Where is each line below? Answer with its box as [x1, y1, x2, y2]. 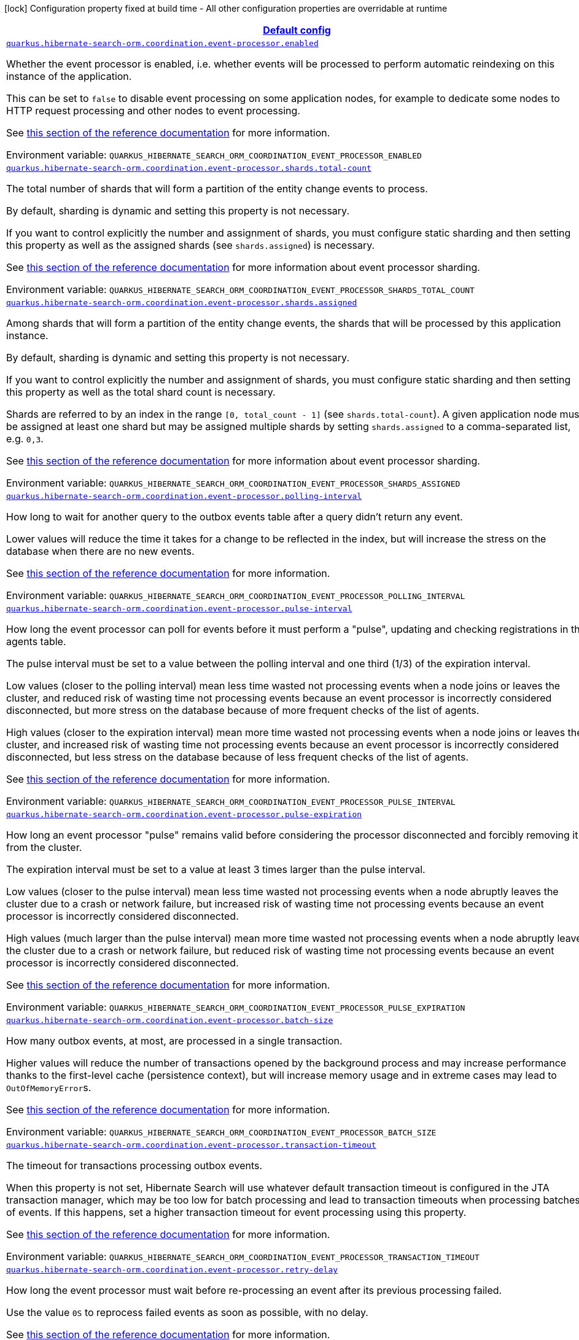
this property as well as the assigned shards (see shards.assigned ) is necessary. [6, 239, 375, 251]
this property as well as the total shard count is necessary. [6, 386, 276, 398]
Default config [263, 24, 331, 36]
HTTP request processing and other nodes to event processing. [6, 104, 300, 117]
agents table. [6, 635, 66, 648]
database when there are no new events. [6, 545, 195, 557]
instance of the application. [6, 70, 132, 82]
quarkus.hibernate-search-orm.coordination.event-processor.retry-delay [6, 1265, 338, 1274]
